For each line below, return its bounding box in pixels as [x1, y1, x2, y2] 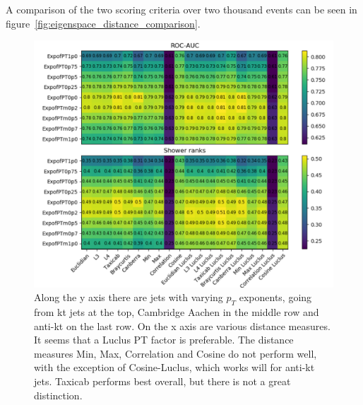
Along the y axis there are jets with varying [34, 290, 223, 305]
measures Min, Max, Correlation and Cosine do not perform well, [34, 346, 317, 360]
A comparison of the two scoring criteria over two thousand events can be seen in [6, 2, 357, 16]
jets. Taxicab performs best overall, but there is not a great [34, 374, 291, 389]
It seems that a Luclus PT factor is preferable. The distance [34, 332, 294, 347]
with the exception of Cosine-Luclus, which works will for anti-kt [34, 360, 315, 375]
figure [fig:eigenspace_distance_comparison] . [6, 16, 201, 30]
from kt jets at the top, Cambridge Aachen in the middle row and [34, 305, 319, 319]
